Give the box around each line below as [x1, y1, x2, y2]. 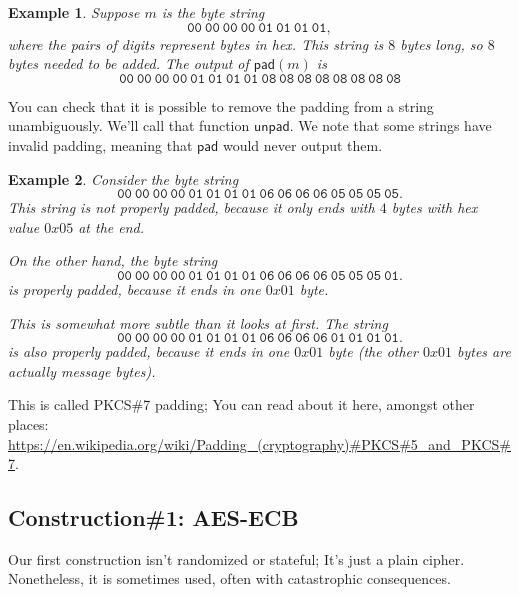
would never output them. [222, 134, 383, 155]
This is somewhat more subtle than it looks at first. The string [8, 312, 388, 333]
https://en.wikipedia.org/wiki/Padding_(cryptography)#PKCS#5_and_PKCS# [8, 433, 511, 454]
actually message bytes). [8, 360, 156, 381]
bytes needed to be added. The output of [8, 53, 249, 74]
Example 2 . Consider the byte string [8, 168, 239, 189]
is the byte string [161, 2, 265, 22]
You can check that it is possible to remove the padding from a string [8, 95, 434, 116]
